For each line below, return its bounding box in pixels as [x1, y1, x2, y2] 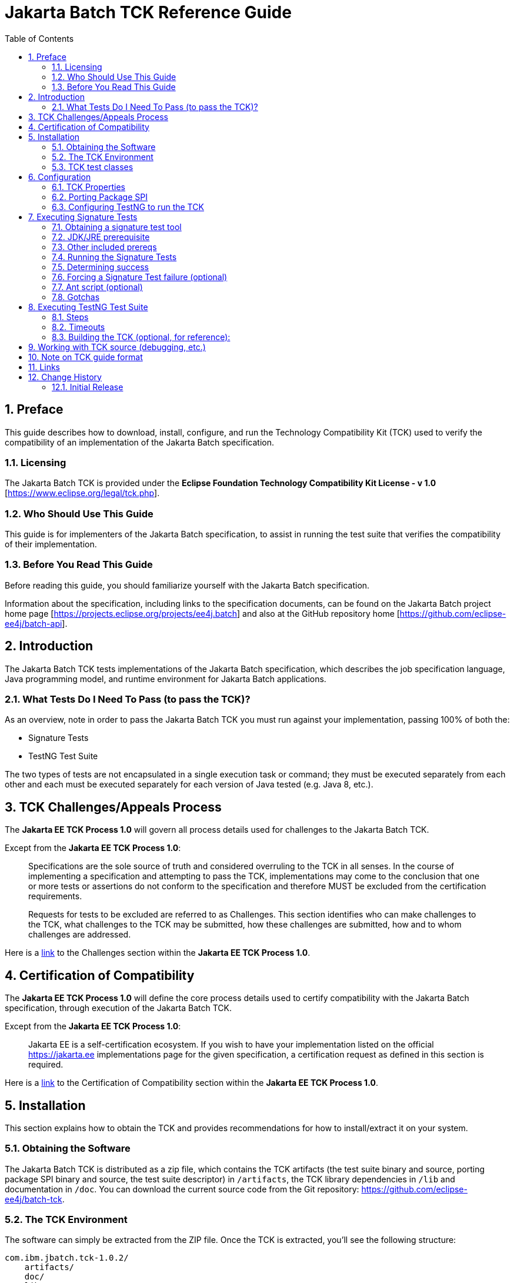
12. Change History [28, 371, 102, 382]
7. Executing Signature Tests [28, 211, 138, 222]
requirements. [28, 891, 82, 902]
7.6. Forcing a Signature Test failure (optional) [52, 271, 228, 282]
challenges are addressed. [28, 929, 131, 940]
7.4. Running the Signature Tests [52, 251, 177, 262]
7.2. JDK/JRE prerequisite [52, 231, 150, 242]
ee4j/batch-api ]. [5, 618, 68, 629]
